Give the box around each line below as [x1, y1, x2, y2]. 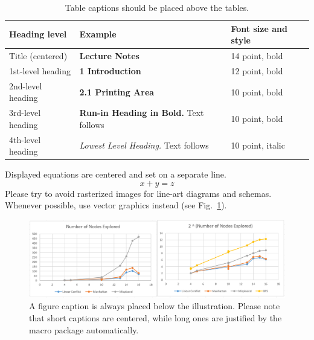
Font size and [231, 22, 287, 34]
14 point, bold [231, 50, 283, 62]
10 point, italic [231, 139, 285, 152]
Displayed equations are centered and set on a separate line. [5, 168, 226, 181]
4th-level [9, 133, 41, 146]
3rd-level [9, 106, 41, 119]
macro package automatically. [29, 323, 139, 336]
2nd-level [9, 79, 42, 92]
